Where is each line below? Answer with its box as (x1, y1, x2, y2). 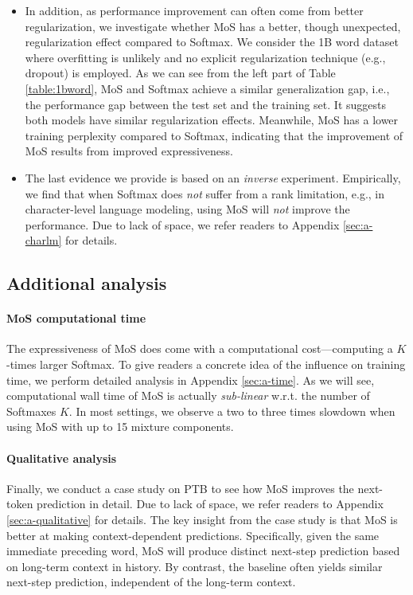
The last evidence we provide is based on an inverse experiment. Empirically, (25, 169, 401, 186)
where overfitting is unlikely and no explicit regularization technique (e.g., (25, 49, 386, 65)
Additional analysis (6, 271, 167, 296)
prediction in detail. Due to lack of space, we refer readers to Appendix (37, 495, 384, 512)
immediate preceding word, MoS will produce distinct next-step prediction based (6, 542, 400, 559)
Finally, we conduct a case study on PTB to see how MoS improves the (6, 480, 354, 496)
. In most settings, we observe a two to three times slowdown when (68, 402, 395, 419)
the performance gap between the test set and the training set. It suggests (25, 96, 386, 112)
